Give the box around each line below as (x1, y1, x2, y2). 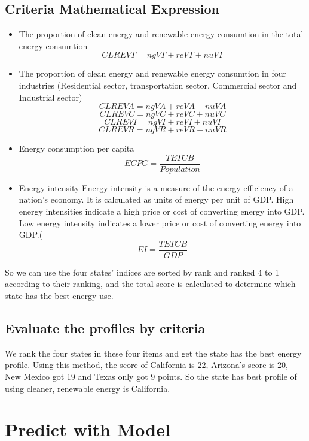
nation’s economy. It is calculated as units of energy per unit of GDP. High (19, 193, 294, 206)
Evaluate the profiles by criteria (5, 319, 206, 337)
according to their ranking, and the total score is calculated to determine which (5, 277, 296, 290)
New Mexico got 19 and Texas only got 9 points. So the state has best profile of (5, 370, 297, 383)
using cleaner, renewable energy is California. (5, 382, 170, 394)
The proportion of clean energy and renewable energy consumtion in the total (19, 28, 304, 40)
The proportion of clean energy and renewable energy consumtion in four (19, 67, 286, 80)
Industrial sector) (19, 90, 82, 103)
